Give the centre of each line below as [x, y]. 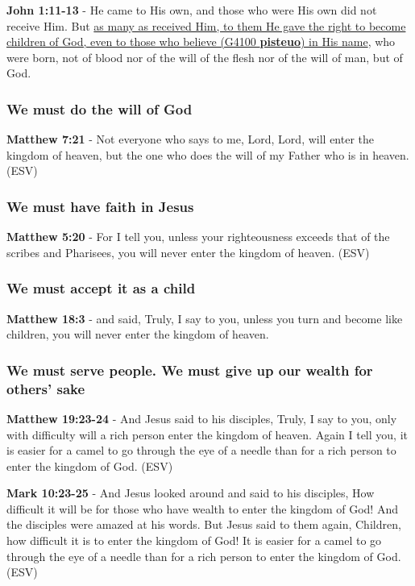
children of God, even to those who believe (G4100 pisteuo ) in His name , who [201, 42]
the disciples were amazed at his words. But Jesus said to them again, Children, [204, 524]
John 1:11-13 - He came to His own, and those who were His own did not [192, 10]
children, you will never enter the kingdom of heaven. [138, 334]
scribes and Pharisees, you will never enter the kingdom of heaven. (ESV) [188, 252]
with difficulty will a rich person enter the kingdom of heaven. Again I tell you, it [207, 434]
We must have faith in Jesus [100, 206]
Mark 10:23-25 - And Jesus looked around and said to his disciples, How [191, 493]
